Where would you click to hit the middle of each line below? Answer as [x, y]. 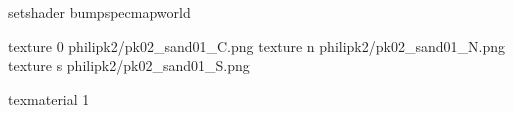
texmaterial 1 [49, 98]
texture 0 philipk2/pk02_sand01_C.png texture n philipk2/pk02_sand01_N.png [256, 45]
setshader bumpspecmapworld [99, 12]
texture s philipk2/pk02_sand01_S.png [129, 65]
